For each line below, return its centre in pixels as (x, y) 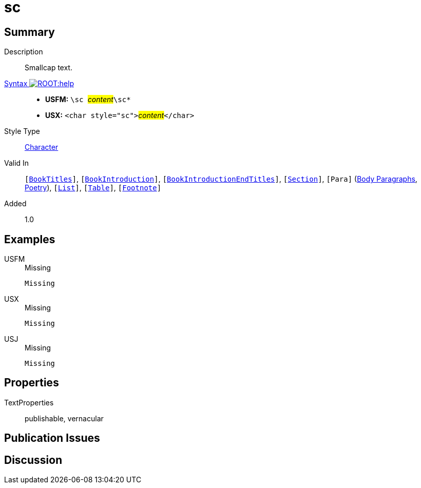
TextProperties (29, 402)
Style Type (22, 131)
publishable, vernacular (64, 418)
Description (24, 52)
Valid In (17, 163)
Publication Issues (52, 438)
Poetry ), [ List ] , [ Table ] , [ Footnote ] (93, 188)
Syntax (16, 84)
